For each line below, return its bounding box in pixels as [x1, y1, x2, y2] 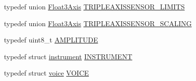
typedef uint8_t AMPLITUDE [4, 35, 98, 45]
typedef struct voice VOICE [4, 68, 89, 78]
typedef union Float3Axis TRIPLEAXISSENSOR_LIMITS [4, 1, 185, 11]
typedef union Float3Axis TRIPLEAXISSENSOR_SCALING [4, 18, 192, 28]
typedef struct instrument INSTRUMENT [4, 51, 132, 61]
